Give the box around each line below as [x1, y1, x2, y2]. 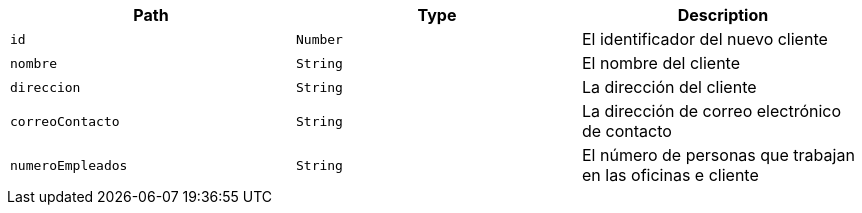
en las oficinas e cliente [581, 165, 759, 185]
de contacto [581, 121, 672, 141]
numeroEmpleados [10, 157, 128, 173]
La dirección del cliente [581, 77, 757, 97]
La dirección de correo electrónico [581, 101, 842, 121]
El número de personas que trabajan [581, 145, 855, 165]
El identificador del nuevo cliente [581, 29, 828, 49]
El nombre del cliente [581, 53, 740, 73]
